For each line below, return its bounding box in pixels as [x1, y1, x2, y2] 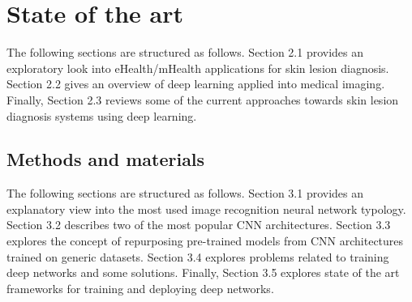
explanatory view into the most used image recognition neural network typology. [6, 200, 406, 217]
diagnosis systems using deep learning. [6, 107, 197, 124]
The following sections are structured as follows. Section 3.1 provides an [6, 185, 364, 202]
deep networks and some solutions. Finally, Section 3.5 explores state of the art [6, 264, 400, 281]
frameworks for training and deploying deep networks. [6, 279, 274, 296]
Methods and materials [6, 147, 205, 172]
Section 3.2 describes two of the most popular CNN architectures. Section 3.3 [6, 216, 391, 233]
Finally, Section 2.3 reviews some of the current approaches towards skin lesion [6, 91, 399, 108]
